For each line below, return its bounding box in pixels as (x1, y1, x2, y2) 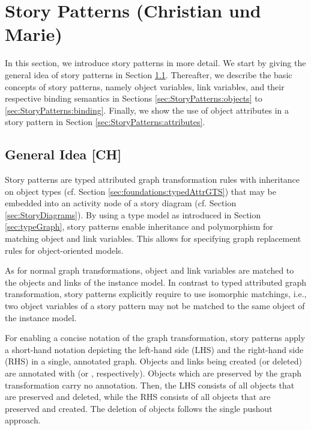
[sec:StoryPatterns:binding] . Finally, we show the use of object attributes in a (5, 103, 289, 116)
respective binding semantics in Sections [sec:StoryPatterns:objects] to (5, 92, 262, 105)
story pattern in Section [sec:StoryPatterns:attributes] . (5, 115, 205, 128)
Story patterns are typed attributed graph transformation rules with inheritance (5, 173, 300, 186)
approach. (5, 414, 41, 426)
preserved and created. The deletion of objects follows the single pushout (5, 402, 273, 414)
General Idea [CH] (5, 145, 122, 164)
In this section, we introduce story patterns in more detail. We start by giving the (5, 57, 306, 69)
